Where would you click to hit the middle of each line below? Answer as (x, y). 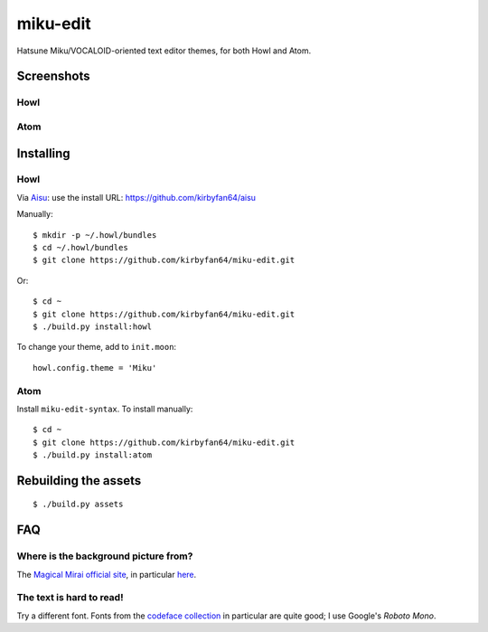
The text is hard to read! (70, 598)
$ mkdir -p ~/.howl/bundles (95, 235)
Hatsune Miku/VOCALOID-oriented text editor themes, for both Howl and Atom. (164, 51)
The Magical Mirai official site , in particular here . (107, 574)
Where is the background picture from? (105, 556)
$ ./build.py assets (78, 505)
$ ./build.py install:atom (93, 455)
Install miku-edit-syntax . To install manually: (105, 409)
